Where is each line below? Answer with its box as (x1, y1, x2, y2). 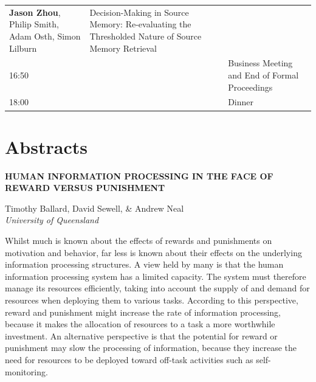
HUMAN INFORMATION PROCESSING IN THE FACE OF (5, 169, 273, 182)
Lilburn (9, 41, 37, 54)
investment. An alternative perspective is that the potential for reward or (5, 329, 278, 342)
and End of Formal (228, 68, 299, 81)
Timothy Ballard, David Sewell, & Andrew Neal (5, 201, 184, 214)
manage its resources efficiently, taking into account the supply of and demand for (5, 282, 310, 294)
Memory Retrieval (89, 41, 157, 54)
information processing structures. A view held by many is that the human (5, 258, 284, 271)
